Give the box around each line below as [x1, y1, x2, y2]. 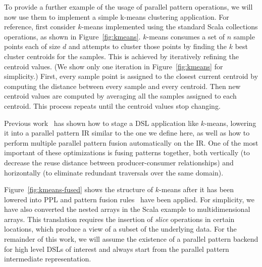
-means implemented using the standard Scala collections [81, 21, 258, 32]
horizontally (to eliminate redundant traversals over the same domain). [4, 167, 224, 177]
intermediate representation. [4, 253, 91, 264]
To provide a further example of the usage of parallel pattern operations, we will [4, 2, 253, 12]
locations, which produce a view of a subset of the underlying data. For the [4, 224, 237, 234]
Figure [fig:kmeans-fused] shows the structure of [4, 184, 153, 195]
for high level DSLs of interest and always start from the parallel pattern [4, 243, 229, 254]
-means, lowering [204, 117, 256, 128]
